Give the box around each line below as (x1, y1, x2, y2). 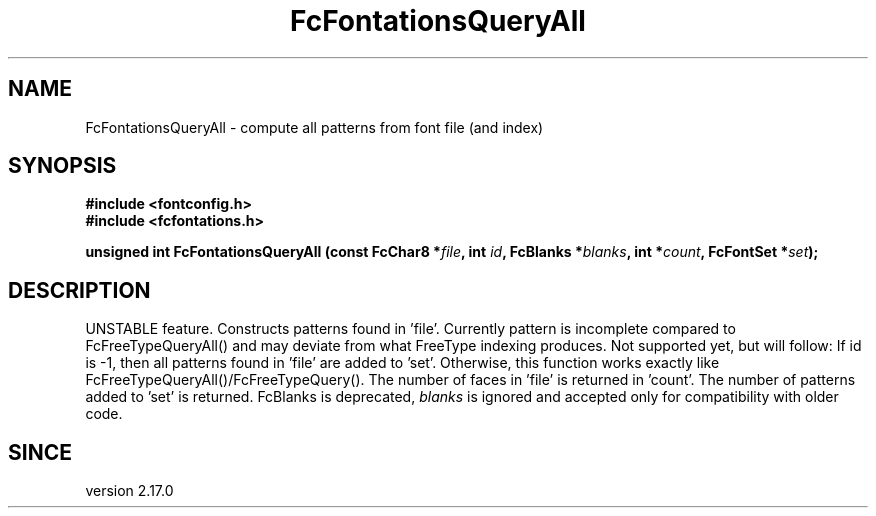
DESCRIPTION (8, 277, 151, 303)
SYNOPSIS (8, 153, 117, 179)
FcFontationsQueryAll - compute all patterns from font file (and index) (85, 118, 544, 136)
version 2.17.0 (85, 482, 174, 500)
